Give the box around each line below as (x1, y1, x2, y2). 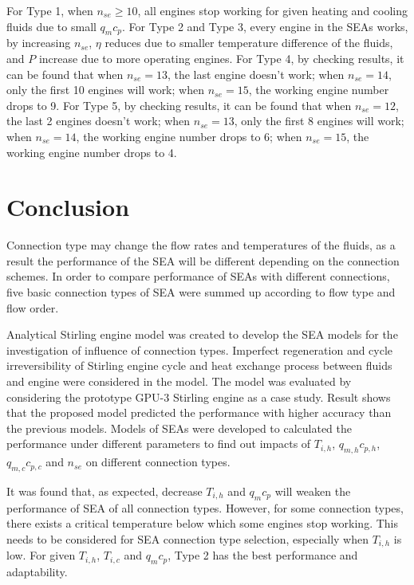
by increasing (6, 34, 71, 51)
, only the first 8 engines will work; (234, 112, 404, 129)
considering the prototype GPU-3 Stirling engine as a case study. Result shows (6, 388, 391, 405)
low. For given (6, 547, 76, 563)
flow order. (6, 299, 59, 316)
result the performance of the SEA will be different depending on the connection (6, 252, 400, 269)
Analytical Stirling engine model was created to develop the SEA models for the (6, 326, 398, 343)
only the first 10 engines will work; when (6, 81, 204, 98)
